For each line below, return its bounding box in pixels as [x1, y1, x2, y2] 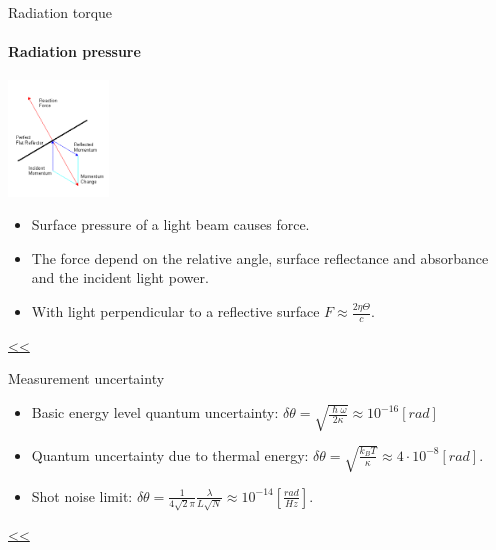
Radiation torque [8, 2, 113, 22]
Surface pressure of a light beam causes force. [31, 214, 310, 235]
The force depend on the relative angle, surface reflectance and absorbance [31, 247, 489, 268]
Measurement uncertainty [8, 368, 165, 389]
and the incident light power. [31, 267, 209, 288]
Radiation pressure [8, 41, 141, 62]
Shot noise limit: [31, 485, 133, 506]
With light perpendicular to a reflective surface [31, 301, 320, 322]
